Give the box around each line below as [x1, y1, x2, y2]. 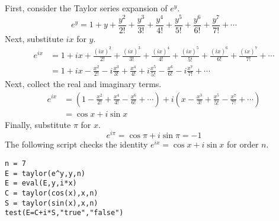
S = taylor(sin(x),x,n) [5, 198, 98, 207]
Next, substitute [5, 32, 63, 44]
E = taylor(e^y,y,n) [5, 169, 86, 178]
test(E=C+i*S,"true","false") [5, 209, 124, 217]
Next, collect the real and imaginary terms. [5, 77, 162, 89]
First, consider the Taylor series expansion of [5, 2, 168, 14]
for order [227, 138, 259, 150]
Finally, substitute [5, 118, 71, 130]
